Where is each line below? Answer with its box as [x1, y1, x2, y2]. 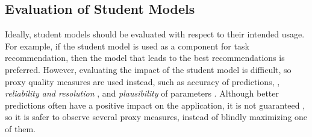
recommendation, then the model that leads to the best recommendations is [5, 51, 285, 64]
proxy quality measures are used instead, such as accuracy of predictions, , [5, 75, 280, 88]
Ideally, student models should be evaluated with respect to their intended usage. [5, 28, 305, 40]
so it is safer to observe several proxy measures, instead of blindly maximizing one [5, 110, 308, 123]
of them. [5, 122, 36, 135]
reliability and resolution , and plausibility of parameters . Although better [5, 87, 279, 100]
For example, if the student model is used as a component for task [5, 39, 249, 52]
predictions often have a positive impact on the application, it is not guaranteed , [5, 98, 305, 111]
